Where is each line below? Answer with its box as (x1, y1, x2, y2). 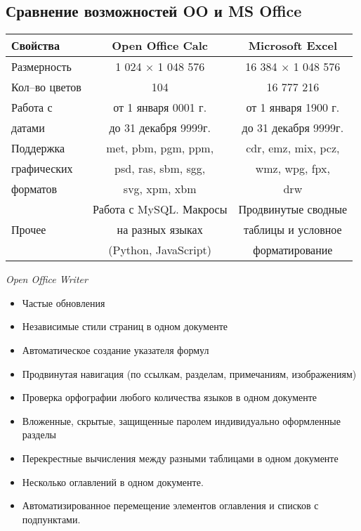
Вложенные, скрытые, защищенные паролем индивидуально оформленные (22, 413, 341, 428)
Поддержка (11, 140, 65, 157)
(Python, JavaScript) (108, 242, 212, 258)
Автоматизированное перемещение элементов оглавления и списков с (22, 498, 319, 513)
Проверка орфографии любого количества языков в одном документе (22, 390, 317, 405)
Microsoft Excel (248, 37, 338, 54)
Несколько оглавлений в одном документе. (22, 474, 204, 489)
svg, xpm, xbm (123, 181, 197, 197)
